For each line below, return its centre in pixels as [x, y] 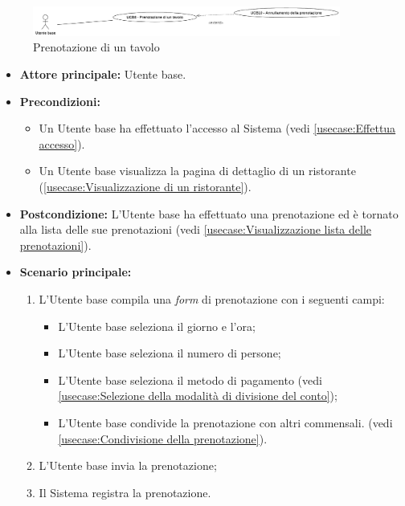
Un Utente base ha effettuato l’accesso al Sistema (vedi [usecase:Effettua [217, 128]
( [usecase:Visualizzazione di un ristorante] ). [145, 187]
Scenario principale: [76, 272]
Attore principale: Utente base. [103, 74]
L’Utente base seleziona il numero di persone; [170, 353]
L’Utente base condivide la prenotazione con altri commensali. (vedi [225, 422]
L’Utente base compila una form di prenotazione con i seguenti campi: [212, 299]
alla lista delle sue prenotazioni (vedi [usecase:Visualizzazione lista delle [195, 229]
